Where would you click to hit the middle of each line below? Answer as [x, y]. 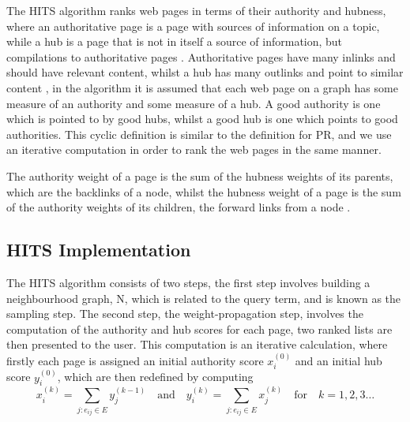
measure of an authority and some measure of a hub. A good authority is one [194, 103]
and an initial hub [339, 360]
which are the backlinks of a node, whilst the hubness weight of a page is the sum [204, 191]
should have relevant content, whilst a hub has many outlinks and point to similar [205, 72]
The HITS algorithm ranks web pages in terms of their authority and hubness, [196, 10]
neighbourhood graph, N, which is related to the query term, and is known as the [204, 298]
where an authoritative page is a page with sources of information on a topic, [193, 26]
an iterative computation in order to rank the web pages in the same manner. [194, 149]
